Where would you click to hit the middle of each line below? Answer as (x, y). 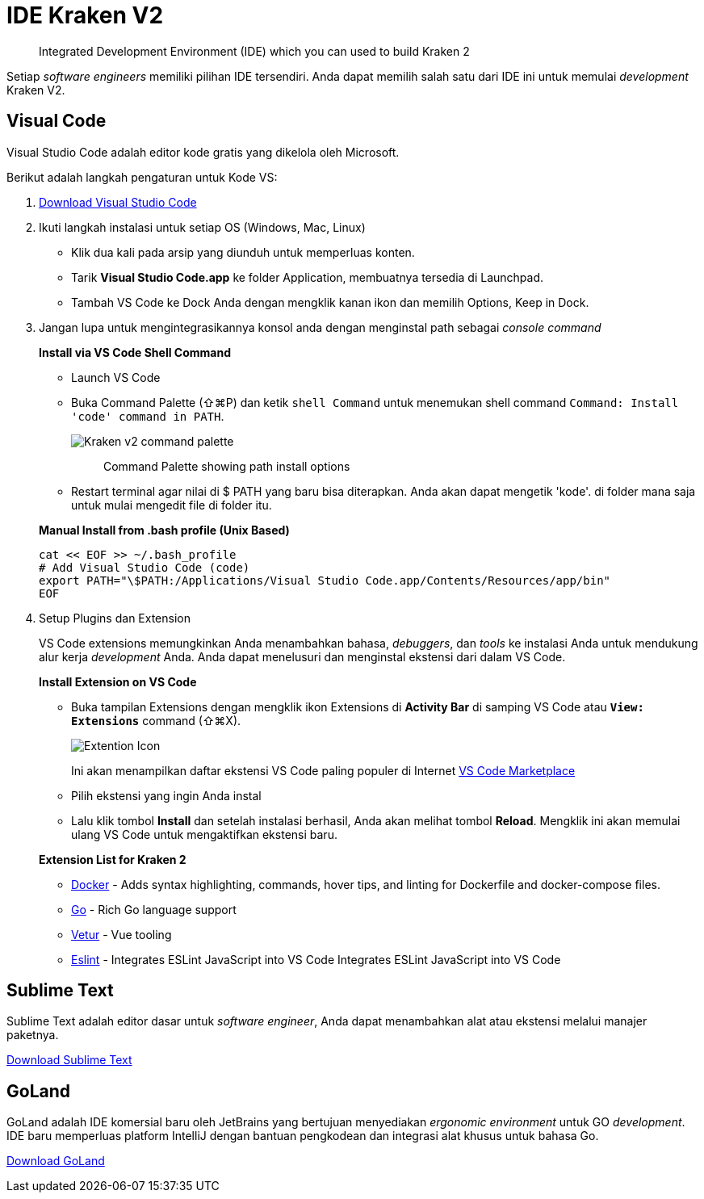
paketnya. (33, 1035)
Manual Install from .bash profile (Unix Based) (164, 530)
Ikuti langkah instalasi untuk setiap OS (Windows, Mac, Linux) (202, 227)
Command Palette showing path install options (227, 466)
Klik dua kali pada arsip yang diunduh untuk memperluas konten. (243, 252)
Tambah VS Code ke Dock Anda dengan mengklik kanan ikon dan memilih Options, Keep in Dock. (330, 302)
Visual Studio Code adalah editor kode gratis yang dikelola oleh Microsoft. (203, 152)
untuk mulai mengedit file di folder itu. (172, 505)
